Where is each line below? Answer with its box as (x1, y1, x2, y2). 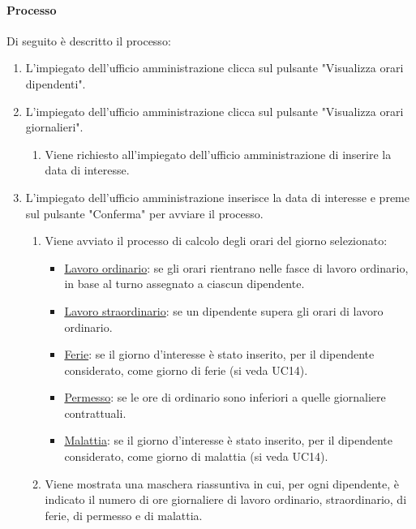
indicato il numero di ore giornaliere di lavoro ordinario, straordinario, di (45, 491, 407, 508)
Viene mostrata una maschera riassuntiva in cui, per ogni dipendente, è (45, 475, 399, 492)
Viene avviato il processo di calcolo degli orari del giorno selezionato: (45, 232, 388, 249)
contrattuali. (64, 404, 127, 421)
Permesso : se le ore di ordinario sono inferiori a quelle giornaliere (64, 389, 386, 406)
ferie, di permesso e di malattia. (45, 506, 203, 523)
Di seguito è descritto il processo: (6, 32, 171, 49)
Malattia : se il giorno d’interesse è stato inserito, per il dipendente (64, 432, 392, 449)
